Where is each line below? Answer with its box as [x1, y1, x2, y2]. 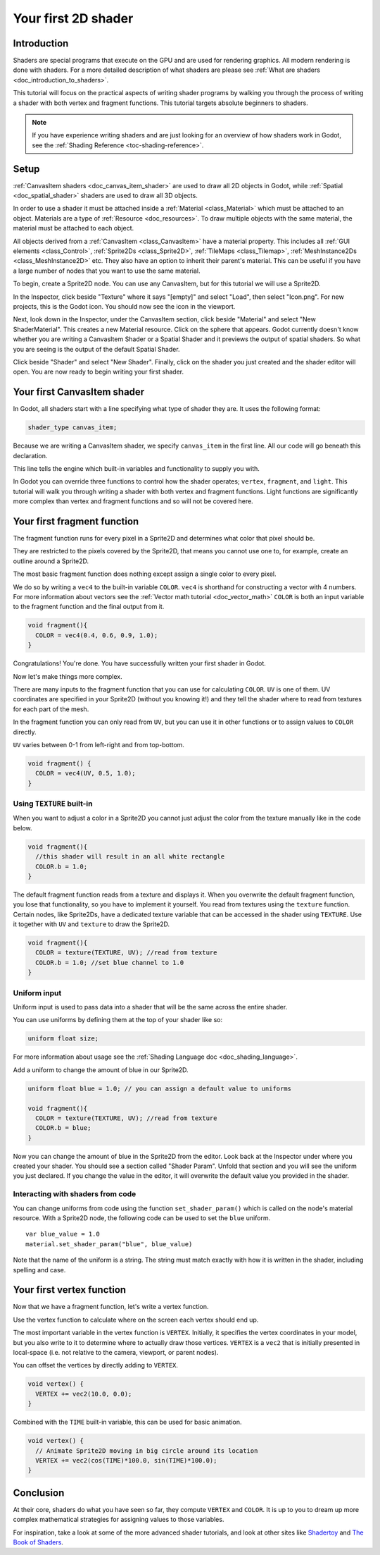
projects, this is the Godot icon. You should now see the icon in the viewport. [13, 302, 236, 310]
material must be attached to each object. [13, 224, 134, 233]
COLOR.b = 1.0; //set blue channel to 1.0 [35, 959, 184, 966]
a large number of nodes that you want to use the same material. [13, 266, 201, 275]
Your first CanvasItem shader [13, 386, 145, 398]
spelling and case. [13, 1265, 66, 1274]
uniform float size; [27, 1035, 99, 1043]
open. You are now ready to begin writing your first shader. [13, 367, 184, 376]
